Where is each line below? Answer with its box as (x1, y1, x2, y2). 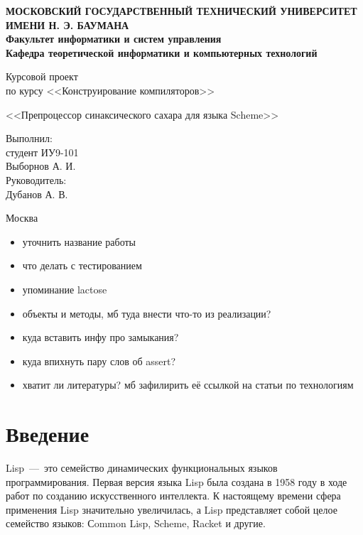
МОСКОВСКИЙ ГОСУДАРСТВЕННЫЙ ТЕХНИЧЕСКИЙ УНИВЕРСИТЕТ (6, 4, 357, 18)
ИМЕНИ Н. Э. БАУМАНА (6, 17, 129, 32)
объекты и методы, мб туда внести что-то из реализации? (22, 306, 271, 320)
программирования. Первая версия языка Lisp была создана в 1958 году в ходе (6, 474, 347, 489)
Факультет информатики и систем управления (6, 31, 222, 46)
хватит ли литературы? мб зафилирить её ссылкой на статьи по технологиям (22, 377, 354, 392)
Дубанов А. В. (6, 186, 68, 201)
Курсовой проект (6, 69, 78, 84)
